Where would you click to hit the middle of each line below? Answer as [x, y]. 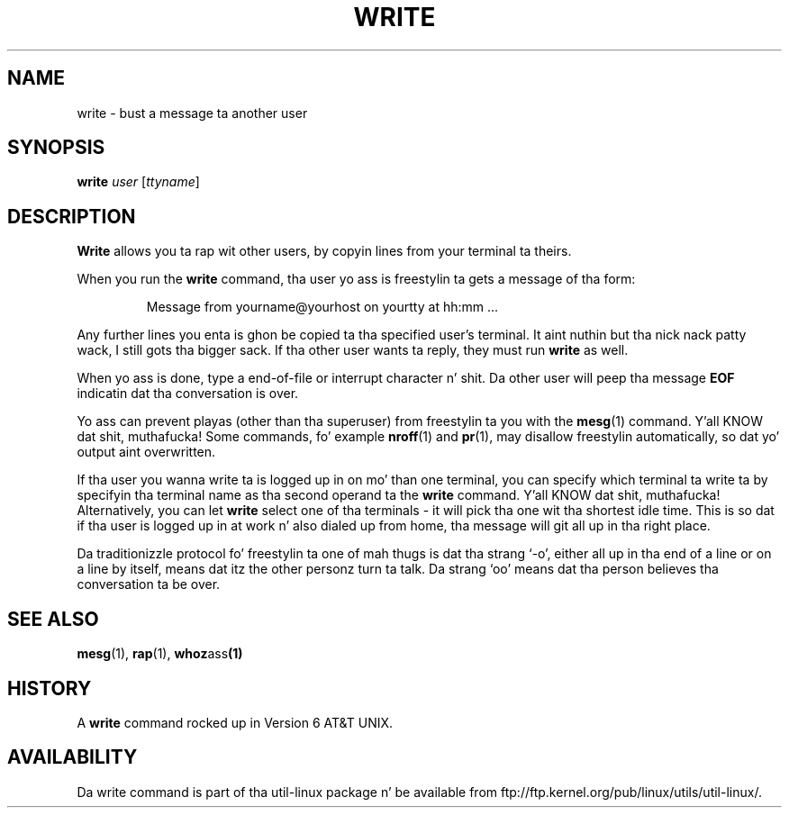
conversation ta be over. [149, 584]
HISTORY [50, 688]
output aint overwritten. [146, 452]
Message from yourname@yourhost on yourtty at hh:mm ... [322, 307]
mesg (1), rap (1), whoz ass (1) [160, 654]
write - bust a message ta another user [192, 113]
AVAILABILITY [73, 757]
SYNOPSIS [56, 148]
